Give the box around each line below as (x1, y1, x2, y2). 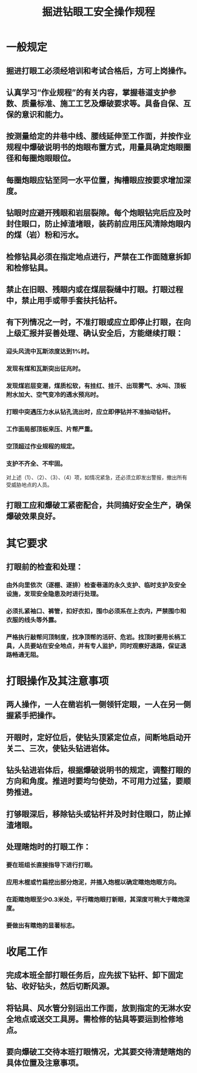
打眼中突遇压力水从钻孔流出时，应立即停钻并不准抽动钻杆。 (6, 408, 175, 416)
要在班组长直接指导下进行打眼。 (6, 861, 97, 869)
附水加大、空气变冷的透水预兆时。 (6, 391, 103, 399)
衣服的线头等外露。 (6, 616, 60, 624)
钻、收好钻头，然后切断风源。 (6, 981, 114, 991)
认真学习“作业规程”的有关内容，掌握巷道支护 (6, 87, 169, 97)
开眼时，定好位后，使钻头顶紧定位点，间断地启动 (6, 732, 184, 743)
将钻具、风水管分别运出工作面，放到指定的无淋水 (6, 1003, 184, 1013)
